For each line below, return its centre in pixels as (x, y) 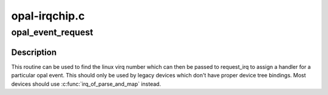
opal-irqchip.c (48, 16)
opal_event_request (52, 32)
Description (34, 52)
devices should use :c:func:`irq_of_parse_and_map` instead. (86, 84)
